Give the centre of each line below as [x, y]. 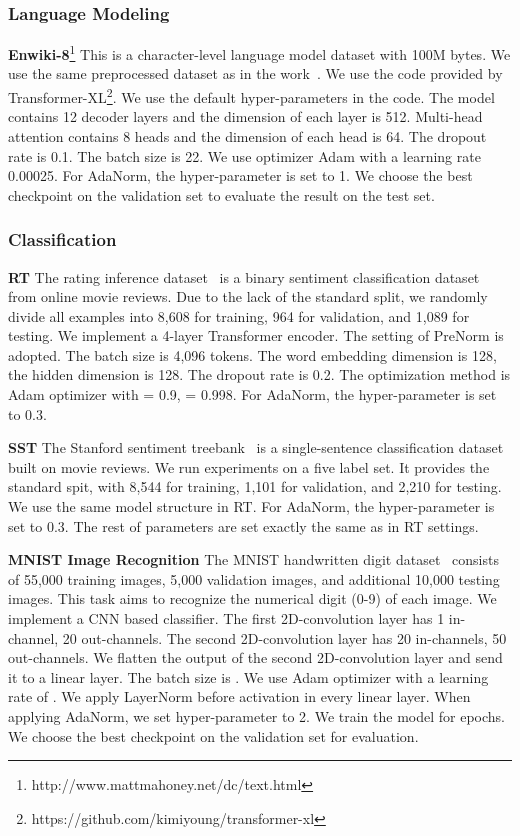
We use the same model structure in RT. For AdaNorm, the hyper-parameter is [251, 506]
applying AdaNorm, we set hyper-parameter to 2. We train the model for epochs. [256, 715]
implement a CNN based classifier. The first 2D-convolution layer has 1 [226, 618]
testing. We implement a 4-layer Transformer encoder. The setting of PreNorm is [256, 335]
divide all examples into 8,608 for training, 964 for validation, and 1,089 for [239, 315]
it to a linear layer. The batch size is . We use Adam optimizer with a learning [248, 676]
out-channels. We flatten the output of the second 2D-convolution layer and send [255, 657]
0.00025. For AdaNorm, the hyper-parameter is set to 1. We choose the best [240, 175]
